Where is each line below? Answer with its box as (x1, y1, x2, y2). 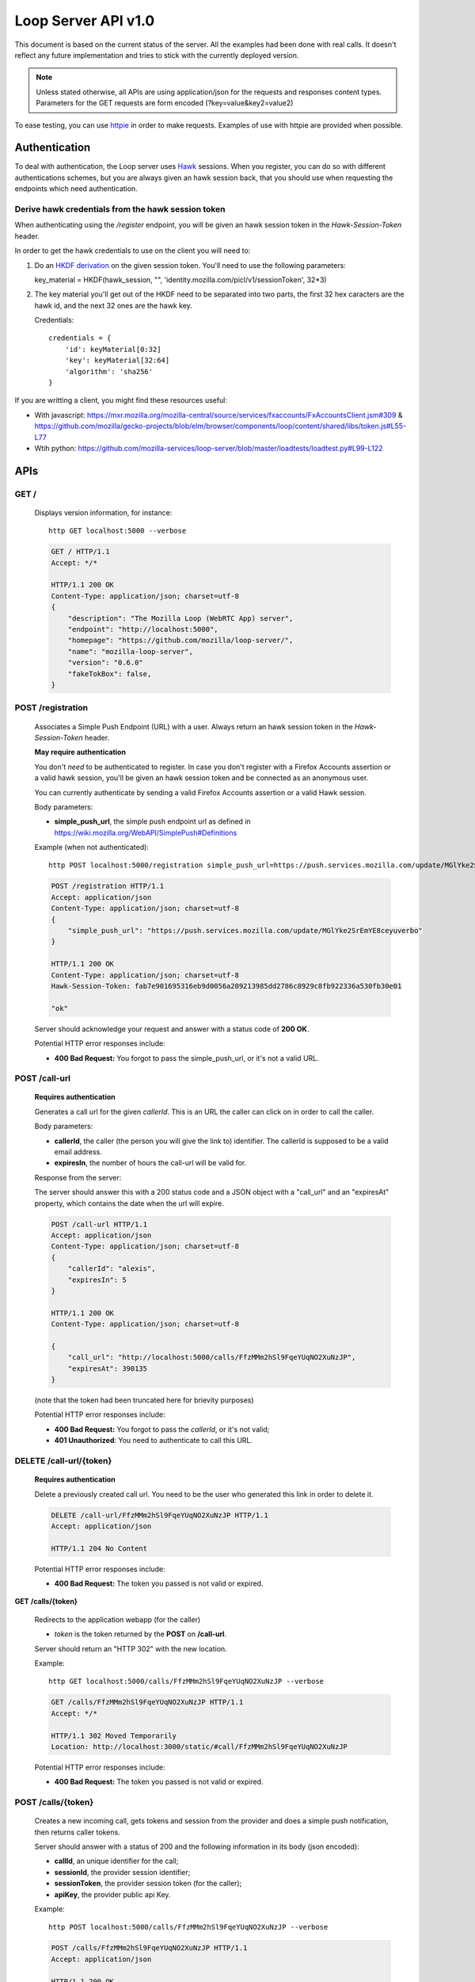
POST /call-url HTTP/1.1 (51, 1219, 148, 1229)
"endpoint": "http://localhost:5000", (67, 625, 218, 634)
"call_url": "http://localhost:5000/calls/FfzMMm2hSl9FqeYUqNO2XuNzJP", (67, 1353, 356, 1362)
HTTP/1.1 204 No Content (51, 1544, 148, 1553)
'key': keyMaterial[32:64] (64, 356, 170, 365)
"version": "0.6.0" (67, 658, 144, 668)
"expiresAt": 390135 (67, 1364, 148, 1373)
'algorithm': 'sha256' (64, 367, 154, 376)
